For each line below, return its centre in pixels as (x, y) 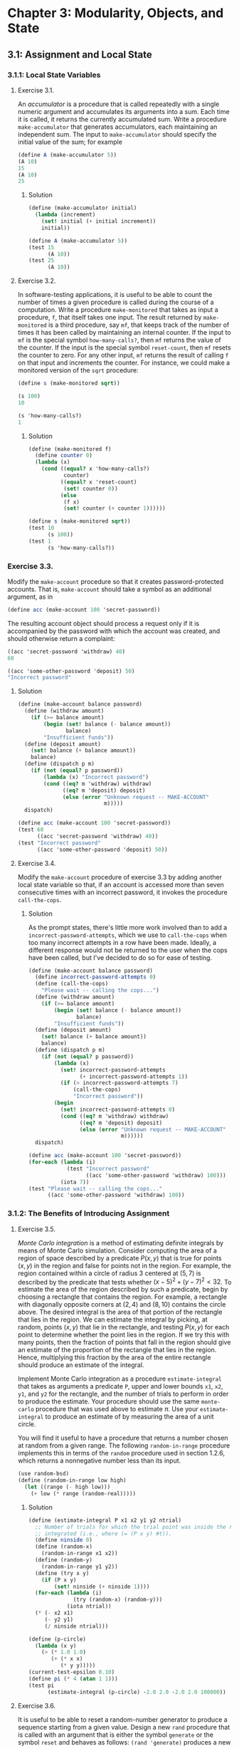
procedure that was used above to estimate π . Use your (117, 1409)
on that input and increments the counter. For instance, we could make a (124, 363)
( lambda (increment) (65, 215)
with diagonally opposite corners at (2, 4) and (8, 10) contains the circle (122, 1305)
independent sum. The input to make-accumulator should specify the (117, 134)
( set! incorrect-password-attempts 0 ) (118, 1109)
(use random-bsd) (43, 1474)
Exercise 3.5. (36, 1229)
